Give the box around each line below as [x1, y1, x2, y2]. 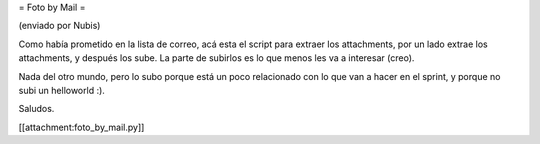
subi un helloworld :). [18, 84, 105, 96]
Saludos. [18, 103, 55, 115]
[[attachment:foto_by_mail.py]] [18, 121, 145, 133]
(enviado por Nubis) [18, 20, 101, 32]
